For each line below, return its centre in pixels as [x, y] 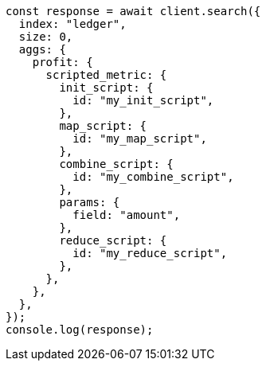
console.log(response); [80, 330]
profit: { [63, 62]
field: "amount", [127, 215]
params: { [90, 202]
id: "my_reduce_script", [150, 253]
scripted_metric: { [106, 75]
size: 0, [46, 37]
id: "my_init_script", [143, 100]
